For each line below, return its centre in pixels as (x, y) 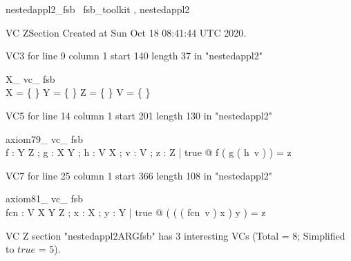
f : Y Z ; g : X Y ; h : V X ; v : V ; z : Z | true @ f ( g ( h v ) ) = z (149, 152)
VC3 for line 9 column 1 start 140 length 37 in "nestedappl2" (134, 56)
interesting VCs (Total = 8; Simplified (265, 235)
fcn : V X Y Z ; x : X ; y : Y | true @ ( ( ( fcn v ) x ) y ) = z (136, 212)
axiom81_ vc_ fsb (45, 199)
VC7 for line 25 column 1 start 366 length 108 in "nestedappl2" (139, 175)
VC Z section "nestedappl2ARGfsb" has (89, 235)
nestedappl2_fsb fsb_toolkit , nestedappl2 (98, 9)
